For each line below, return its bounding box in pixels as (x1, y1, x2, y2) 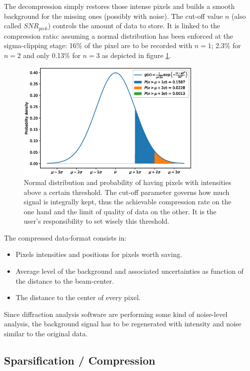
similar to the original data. (4, 328, 88, 339)
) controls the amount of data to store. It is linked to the (48, 20, 220, 31)
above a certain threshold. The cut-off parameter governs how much (24, 186, 230, 197)
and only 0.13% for (23, 50, 81, 60)
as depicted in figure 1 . (102, 50, 171, 60)
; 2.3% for (211, 40, 241, 51)
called (4, 20, 21, 31)
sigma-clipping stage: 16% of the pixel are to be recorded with (4, 40, 193, 51)
